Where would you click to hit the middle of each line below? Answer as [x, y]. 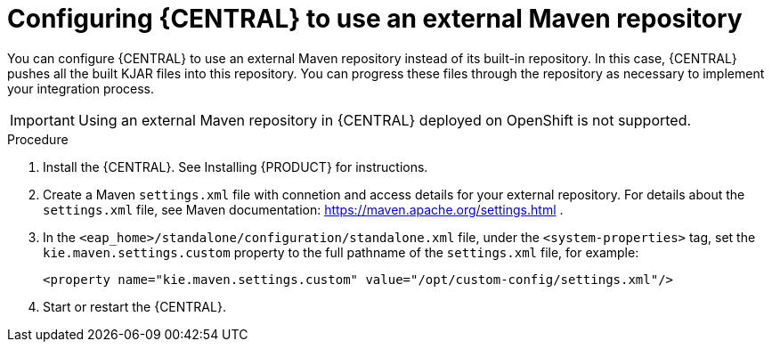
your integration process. [81, 88]
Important [42, 120]
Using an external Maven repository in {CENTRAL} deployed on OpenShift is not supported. [385, 120]
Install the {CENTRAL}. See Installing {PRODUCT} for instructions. [236, 166]
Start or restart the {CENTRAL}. [134, 306]
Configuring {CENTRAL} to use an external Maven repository [375, 19]
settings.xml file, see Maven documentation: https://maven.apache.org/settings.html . [303, 209]
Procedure [38, 139]
